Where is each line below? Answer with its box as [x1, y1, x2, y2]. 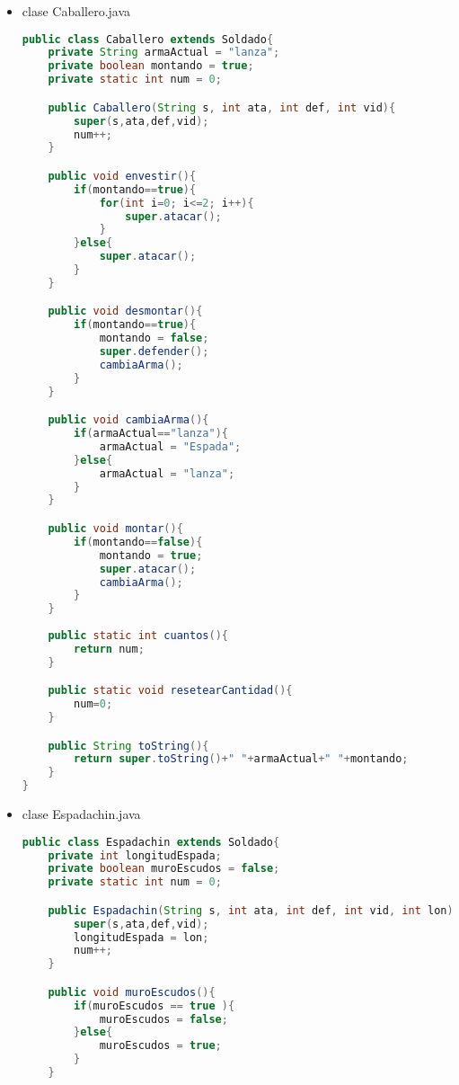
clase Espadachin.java [22, 805, 141, 823]
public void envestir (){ [48, 169, 197, 182]
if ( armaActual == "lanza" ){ [74, 427, 228, 440]
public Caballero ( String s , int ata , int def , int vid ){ [48, 101, 396, 114]
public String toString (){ [48, 739, 209, 752]
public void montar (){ [48, 522, 183, 535]
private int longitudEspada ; [48, 849, 222, 862]
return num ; [74, 642, 145, 655]
